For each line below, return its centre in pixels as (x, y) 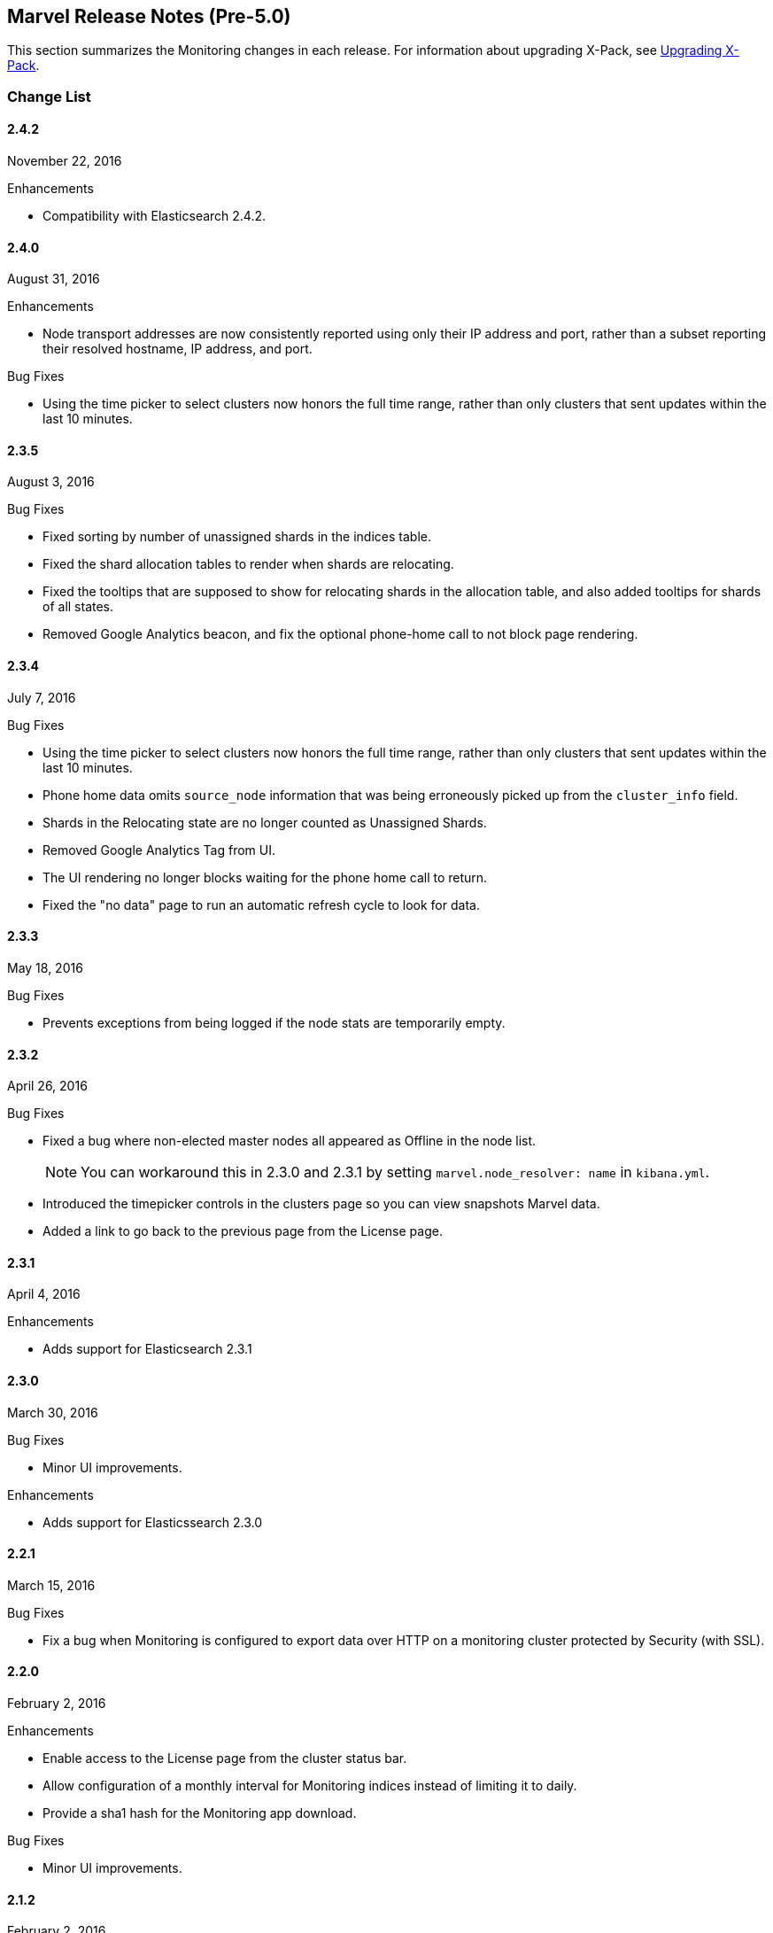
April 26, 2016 (47, 1086)
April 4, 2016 (44, 1294)
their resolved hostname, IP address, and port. (178, 349)
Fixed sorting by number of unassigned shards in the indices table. (237, 537)
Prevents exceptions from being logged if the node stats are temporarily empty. (274, 1022)
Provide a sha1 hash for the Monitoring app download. (200, 1813)
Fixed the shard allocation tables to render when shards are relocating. (248, 564)
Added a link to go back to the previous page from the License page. (243, 1231)
